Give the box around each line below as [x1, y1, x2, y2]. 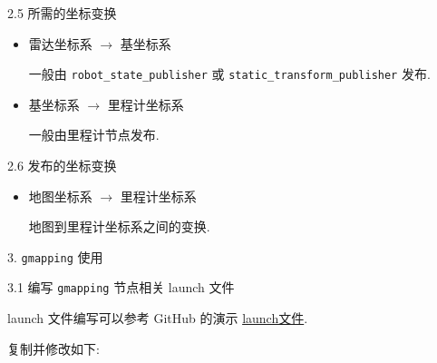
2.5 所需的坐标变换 [7, 4, 117, 22]
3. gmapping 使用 [7, 247, 103, 266]
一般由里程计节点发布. [28, 125, 160, 144]
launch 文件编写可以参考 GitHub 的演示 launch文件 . [7, 309, 308, 328]
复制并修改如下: [7, 338, 100, 358]
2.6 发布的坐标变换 [7, 156, 117, 175]
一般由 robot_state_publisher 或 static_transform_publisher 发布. [28, 64, 431, 83]
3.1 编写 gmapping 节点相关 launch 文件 [7, 278, 235, 297]
